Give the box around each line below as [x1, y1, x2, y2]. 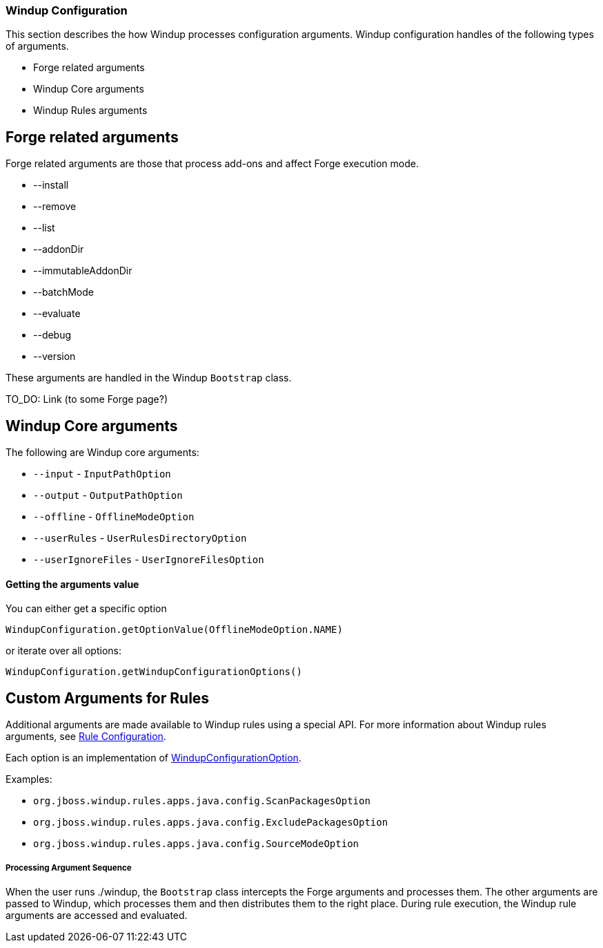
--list [33, 222, 55, 234]
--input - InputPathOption [33, 468, 171, 480]
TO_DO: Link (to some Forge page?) [6, 393, 168, 406]
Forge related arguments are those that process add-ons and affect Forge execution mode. [6, 158, 419, 170]
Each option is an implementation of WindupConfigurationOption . [6, 752, 301, 764]
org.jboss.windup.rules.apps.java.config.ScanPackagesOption [33, 795, 370, 807]
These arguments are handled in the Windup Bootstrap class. [6, 372, 292, 384]
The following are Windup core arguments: [6, 446, 199, 459]
